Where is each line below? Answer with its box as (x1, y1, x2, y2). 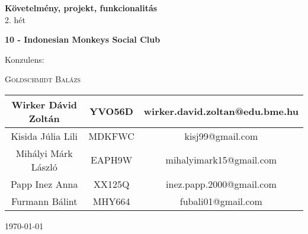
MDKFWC (88, 129, 134, 143)
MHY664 (92, 194, 130, 208)
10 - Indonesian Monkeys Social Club (5, 33, 161, 46)
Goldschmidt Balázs (5, 73, 81, 85)
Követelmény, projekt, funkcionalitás (5, 2, 158, 14)
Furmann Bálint (11, 194, 78, 208)
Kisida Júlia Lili (11, 129, 78, 143)
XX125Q (93, 177, 130, 191)
